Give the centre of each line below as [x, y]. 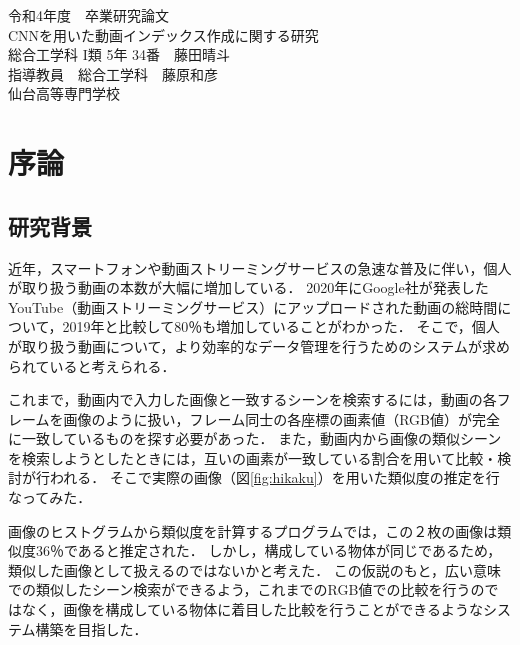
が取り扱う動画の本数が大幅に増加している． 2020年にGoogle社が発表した [248, 287]
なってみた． [50, 497]
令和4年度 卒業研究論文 [88, 15]
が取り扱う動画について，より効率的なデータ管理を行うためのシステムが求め [259, 345]
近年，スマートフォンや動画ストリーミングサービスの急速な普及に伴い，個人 [260, 267]
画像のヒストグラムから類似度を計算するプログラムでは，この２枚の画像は [253, 530]
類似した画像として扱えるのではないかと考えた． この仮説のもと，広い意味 [254, 569]
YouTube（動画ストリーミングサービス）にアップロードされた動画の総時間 [253, 306]
